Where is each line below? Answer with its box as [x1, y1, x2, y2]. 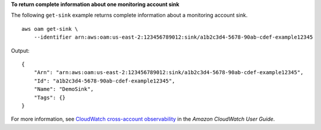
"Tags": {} [33, 94, 66, 101]
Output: [11, 47, 30, 54]
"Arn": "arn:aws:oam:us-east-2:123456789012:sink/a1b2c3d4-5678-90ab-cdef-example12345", [33, 69, 304, 76]
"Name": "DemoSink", [33, 86, 94, 93]
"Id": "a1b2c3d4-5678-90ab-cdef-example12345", [33, 77, 175, 84]
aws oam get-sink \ [21, 26, 78, 32]
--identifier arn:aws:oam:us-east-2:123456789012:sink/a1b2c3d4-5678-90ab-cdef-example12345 [33, 34, 313, 41]
